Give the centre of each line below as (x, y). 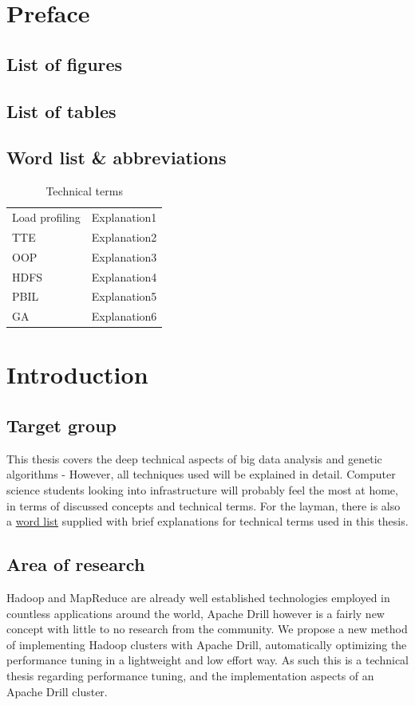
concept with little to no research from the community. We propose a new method (207, 629)
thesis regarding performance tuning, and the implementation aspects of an (190, 676)
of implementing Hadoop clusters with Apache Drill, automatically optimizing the (207, 644)
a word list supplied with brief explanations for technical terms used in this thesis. (207, 521)
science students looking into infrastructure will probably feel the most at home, (202, 490)
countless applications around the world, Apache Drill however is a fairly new (196, 613)
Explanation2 (124, 236)
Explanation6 (124, 316)
